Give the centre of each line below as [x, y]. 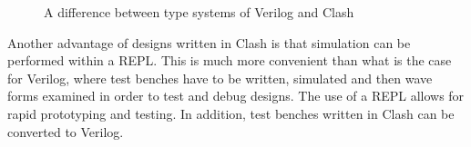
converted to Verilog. [66, 131]
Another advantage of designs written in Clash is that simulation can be [209, 42]
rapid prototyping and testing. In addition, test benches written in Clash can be [231, 113]
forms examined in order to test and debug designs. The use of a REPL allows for [236, 96]
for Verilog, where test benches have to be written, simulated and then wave [220, 78]
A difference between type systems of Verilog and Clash [199, 12]
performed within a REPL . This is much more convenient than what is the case [230, 60]
